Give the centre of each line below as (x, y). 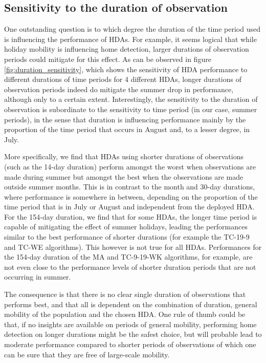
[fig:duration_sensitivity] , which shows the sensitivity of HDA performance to (126, 69)
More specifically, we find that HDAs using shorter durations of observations (124, 156)
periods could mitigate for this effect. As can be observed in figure (108, 59)
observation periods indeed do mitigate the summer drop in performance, (119, 89)
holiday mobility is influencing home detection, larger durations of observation (127, 49)
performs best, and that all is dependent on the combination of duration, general (131, 304)
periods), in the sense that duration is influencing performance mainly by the (125, 119)
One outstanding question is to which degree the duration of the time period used (132, 29)
